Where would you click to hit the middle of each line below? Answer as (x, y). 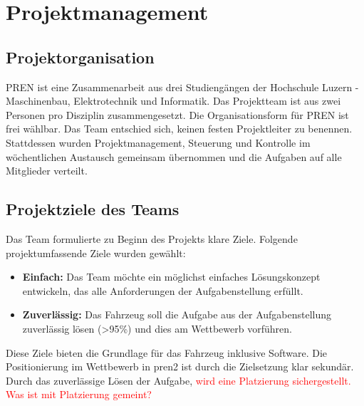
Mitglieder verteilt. (47, 171)
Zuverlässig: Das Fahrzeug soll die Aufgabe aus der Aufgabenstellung (177, 314)
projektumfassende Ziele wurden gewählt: (96, 253)
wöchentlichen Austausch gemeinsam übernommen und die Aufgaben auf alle (174, 156)
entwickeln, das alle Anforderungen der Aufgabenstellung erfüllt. (163, 290)
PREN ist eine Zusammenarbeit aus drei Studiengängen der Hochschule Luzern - (182, 87)
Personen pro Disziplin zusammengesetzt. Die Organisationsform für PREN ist (177, 114)
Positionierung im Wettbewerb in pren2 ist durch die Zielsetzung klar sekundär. (180, 366)
